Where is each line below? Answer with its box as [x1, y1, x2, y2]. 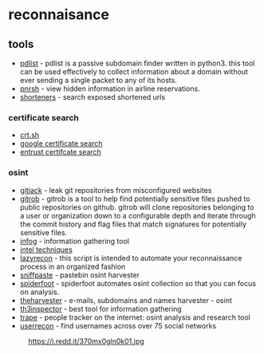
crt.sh [19, 130, 40, 140]
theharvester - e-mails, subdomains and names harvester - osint [19, 295, 233, 305]
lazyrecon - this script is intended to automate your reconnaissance [19, 253, 242, 262]
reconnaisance [8, 6, 110, 24]
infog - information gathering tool [19, 236, 130, 246]
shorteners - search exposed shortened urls [19, 92, 166, 101]
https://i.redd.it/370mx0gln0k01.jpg [28, 336, 145, 346]
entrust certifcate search [19, 147, 102, 157]
